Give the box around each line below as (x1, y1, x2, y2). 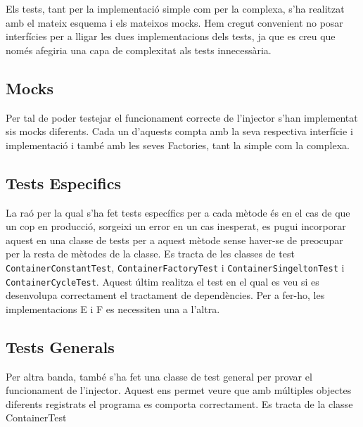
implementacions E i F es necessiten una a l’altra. (6, 301, 220, 316)
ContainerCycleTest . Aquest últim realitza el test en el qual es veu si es (6, 274, 319, 288)
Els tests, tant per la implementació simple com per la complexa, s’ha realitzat (6, 1, 345, 15)
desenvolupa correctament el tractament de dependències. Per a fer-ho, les (6, 288, 325, 302)
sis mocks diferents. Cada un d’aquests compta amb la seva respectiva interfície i (6, 124, 353, 139)
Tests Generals (6, 336, 115, 357)
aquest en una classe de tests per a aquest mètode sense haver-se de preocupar (6, 232, 343, 247)
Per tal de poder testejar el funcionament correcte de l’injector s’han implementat (6, 110, 358, 125)
